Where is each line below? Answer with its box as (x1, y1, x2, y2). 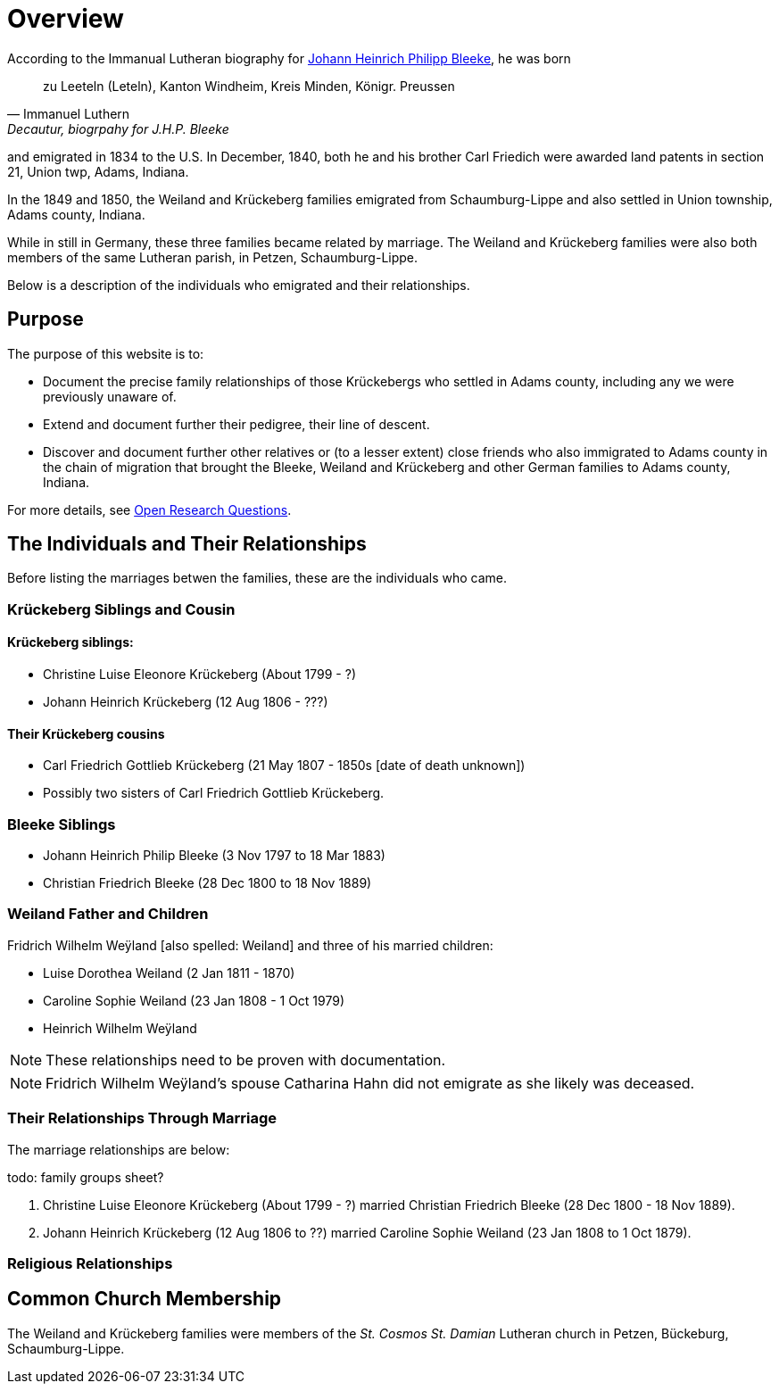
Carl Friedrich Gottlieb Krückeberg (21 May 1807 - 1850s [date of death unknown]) (43, 758, 526, 774)
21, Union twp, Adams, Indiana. (7, 163, 189, 179)
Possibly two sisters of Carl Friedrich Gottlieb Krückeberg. (43, 785, 385, 801)
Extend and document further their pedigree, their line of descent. (43, 416, 430, 432)
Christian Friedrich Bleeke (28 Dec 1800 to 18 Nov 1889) (43, 875, 372, 890)
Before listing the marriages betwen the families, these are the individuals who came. (7, 570, 508, 586)
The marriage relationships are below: (7, 1141, 230, 1157)
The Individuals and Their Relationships (7, 533, 367, 556)
